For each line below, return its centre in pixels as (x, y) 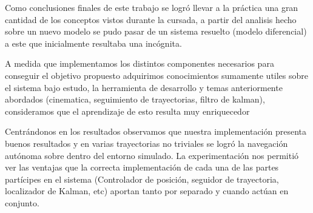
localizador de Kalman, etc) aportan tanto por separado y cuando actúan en (147, 191)
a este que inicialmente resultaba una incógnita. (93, 43)
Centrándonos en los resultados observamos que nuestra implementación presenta (156, 131)
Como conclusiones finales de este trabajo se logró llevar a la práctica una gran (152, 7)
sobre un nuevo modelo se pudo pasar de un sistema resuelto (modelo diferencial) (156, 31)
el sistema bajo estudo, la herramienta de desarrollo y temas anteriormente (144, 87)
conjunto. (22, 202)
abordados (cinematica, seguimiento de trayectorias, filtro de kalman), (135, 99)
